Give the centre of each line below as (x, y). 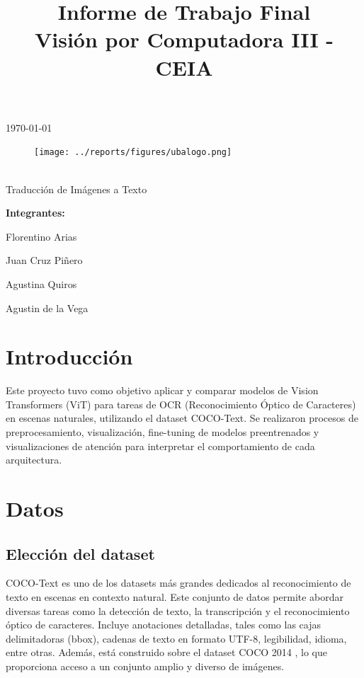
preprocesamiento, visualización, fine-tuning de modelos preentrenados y (163, 432)
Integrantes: (35, 213)
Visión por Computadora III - (184, 39)
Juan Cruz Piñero (44, 260)
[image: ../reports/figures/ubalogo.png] (133, 153)
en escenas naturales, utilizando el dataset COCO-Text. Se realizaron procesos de (182, 418)
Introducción (69, 356)
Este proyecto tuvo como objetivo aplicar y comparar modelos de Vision (162, 390)
